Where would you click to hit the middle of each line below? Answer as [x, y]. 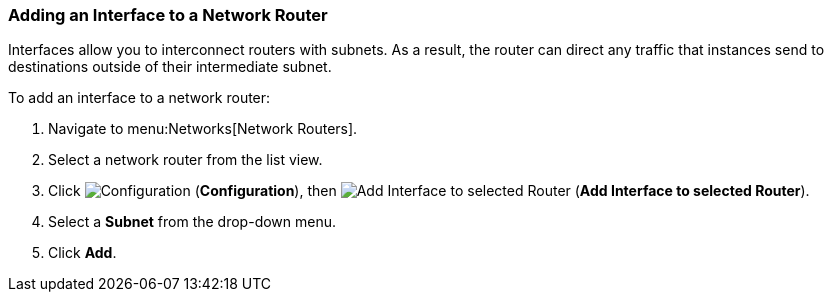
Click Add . [82, 253]
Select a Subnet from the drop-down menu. [192, 222]
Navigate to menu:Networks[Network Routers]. [203, 129]
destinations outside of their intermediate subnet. [170, 67]
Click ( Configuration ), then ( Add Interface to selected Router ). [429, 191]
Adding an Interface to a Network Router [168, 15]
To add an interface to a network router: [139, 98]
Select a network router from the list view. [185, 160]
